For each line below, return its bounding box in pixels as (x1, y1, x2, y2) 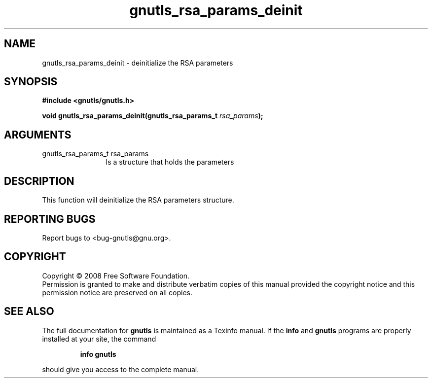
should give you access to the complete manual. (42, 365, 199, 374)
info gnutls (80, 349, 116, 358)
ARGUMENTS (4, 128, 72, 141)
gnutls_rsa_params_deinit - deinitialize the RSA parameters (42, 58, 233, 67)
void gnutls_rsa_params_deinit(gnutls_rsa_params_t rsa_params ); (42, 111, 263, 120)
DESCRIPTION (4, 174, 74, 187)
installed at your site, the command (42, 334, 156, 343)
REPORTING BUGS (4, 212, 96, 225)
